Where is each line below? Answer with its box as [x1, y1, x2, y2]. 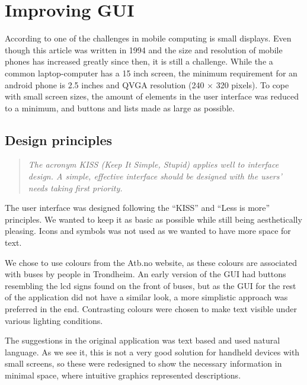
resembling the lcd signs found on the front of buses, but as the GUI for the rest [5, 279, 296, 291]
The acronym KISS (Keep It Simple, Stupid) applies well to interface [28, 158, 279, 171]
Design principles [5, 130, 112, 149]
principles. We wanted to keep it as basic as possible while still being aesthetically [5, 213, 302, 225]
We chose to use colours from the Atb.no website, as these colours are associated [5, 256, 298, 268]
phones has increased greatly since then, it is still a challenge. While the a [5, 55, 273, 68]
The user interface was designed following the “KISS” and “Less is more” [5, 201, 270, 214]
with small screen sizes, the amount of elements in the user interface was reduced [5, 90, 299, 102]
